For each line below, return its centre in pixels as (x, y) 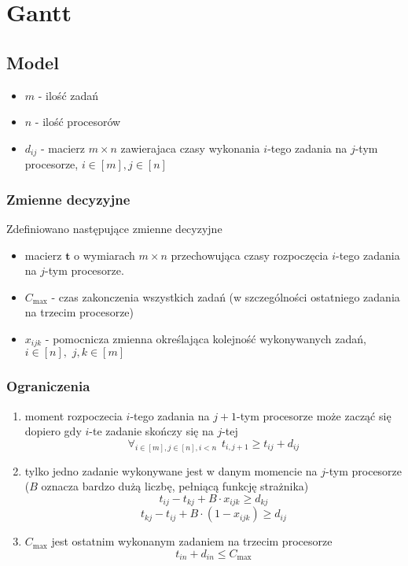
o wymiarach (105, 255)
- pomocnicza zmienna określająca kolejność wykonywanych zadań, (206, 338)
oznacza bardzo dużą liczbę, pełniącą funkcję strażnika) (175, 486)
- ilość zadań (68, 95)
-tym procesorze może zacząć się (314, 415)
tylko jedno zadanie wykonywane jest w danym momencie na (171, 470)
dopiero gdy (53, 431)
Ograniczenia (48, 386)
